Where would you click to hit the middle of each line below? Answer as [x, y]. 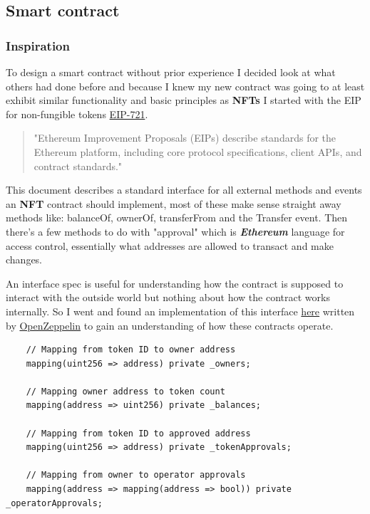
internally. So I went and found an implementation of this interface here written [180, 311]
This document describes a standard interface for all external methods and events [184, 190]
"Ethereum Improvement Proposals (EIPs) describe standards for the [185, 138]
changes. [24, 259]
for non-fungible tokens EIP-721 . [77, 114]
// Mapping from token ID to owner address [131, 350]
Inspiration [38, 45]
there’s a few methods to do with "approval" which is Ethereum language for [175, 231]
